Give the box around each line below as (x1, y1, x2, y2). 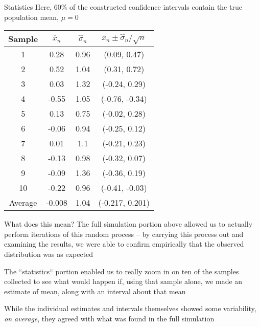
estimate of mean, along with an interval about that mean (4, 286, 186, 296)
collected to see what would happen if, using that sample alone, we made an (4, 276, 243, 287)
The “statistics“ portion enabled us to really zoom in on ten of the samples (4, 266, 239, 276)
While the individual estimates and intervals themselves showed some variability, (4, 303, 256, 314)
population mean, (4, 11, 59, 22)
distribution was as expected (4, 248, 93, 259)
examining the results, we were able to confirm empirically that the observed (4, 238, 244, 249)
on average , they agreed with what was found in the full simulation (4, 313, 215, 323)
